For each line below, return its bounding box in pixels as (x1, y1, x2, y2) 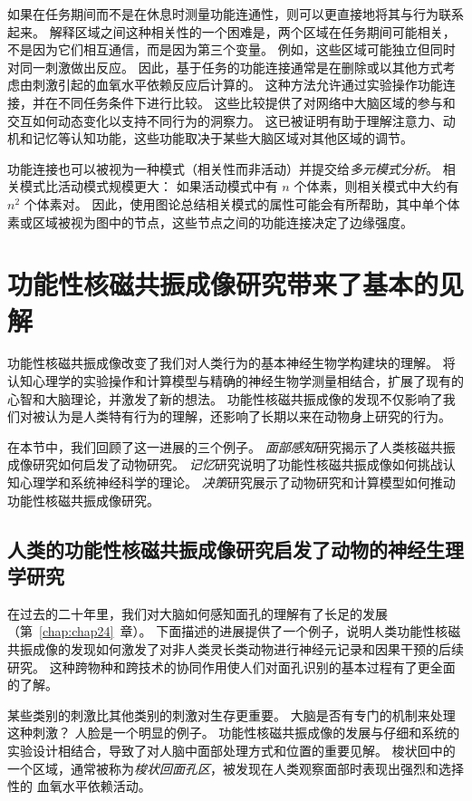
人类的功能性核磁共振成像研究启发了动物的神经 (7, 535, 426, 563)
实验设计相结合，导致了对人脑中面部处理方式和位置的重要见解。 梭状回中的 (7, 740, 456, 759)
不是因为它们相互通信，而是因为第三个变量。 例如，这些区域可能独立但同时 (7, 40, 456, 59)
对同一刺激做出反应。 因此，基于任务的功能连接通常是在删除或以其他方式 (7, 57, 443, 76)
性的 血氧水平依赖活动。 (7, 777, 151, 796)
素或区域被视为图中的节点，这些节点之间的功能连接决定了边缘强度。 (7, 212, 413, 231)
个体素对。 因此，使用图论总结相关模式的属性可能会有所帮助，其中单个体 (24, 194, 460, 213)
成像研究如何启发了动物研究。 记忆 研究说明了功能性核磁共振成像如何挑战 (7, 455, 443, 474)
